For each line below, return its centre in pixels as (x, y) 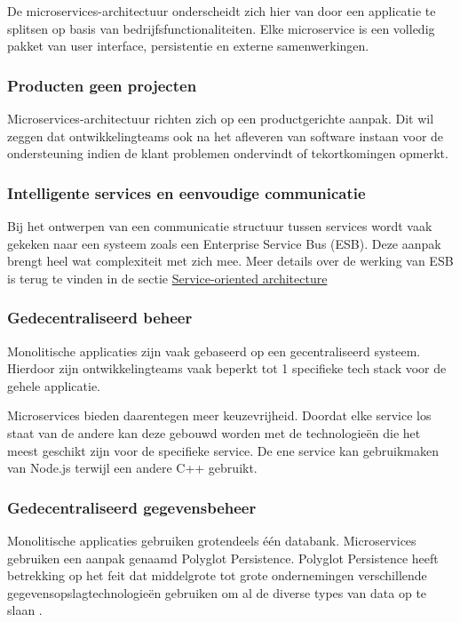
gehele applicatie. (54, 385)
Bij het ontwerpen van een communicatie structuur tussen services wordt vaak (220, 226)
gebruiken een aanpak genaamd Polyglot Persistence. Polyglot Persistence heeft (223, 558)
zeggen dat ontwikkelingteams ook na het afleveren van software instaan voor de (226, 136)
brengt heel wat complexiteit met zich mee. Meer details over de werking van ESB (230, 261)
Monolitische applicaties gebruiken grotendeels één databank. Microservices (212, 540)
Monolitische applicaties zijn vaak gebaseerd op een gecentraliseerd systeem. (214, 351)
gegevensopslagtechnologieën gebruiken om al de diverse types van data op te (217, 592)
